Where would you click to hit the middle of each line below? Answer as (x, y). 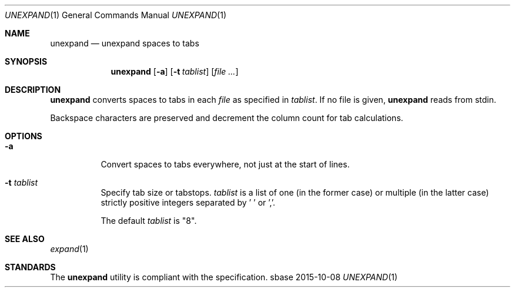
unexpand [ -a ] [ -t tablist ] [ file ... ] (175, 71)
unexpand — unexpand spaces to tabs (125, 43)
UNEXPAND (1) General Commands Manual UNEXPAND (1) (116, 15)
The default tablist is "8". (149, 221)
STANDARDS (30, 267)
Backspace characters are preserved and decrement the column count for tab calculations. (227, 118)
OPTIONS (24, 136)
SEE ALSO (25, 239)
